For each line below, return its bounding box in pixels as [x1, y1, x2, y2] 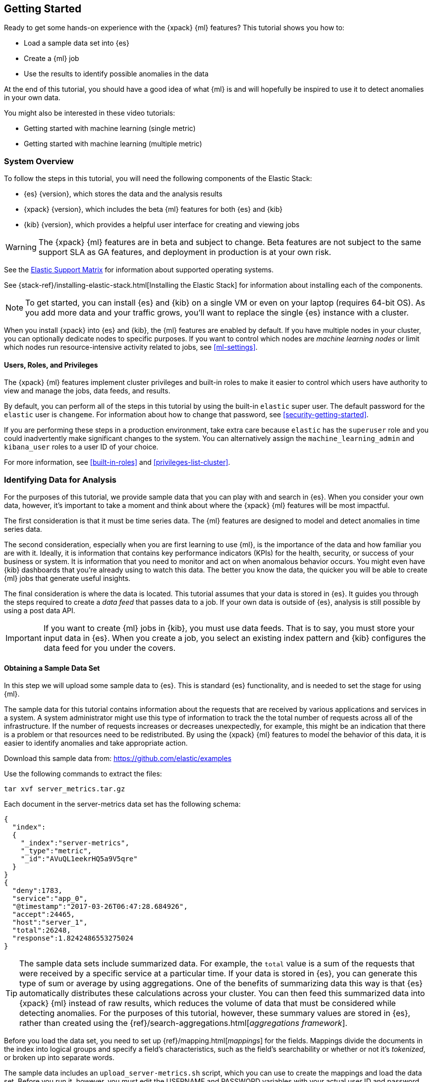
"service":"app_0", [12, 894, 88, 903]
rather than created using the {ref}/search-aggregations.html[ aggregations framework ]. [19, 1018, 348, 1028]
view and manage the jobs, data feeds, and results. [4, 386, 170, 395]
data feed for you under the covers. [43, 643, 176, 653]
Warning [5, 242, 37, 253]
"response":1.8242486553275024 [12, 934, 134, 943]
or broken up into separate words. [4, 1053, 115, 1062]
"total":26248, [12, 926, 71, 935]
